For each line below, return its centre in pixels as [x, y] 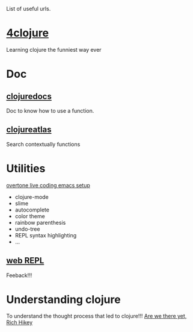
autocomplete [32, 210]
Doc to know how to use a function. [50, 110]
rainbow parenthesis [40, 222]
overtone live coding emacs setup [48, 185]
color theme [30, 216]
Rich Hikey [20, 322]
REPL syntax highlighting [46, 235]
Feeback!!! [19, 275]
